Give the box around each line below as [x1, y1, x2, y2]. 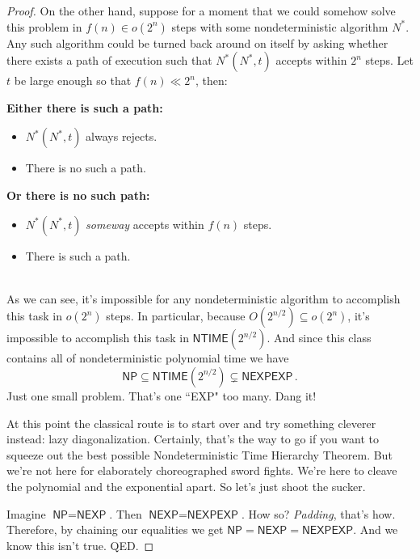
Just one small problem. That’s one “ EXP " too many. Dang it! [6, 387, 317, 404]
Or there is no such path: [6, 186, 150, 203]
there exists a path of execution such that [6, 52, 212, 69]
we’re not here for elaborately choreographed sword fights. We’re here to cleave [6, 462, 397, 479]
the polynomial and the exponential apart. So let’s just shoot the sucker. [6, 477, 366, 494]
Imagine [6, 505, 46, 522]
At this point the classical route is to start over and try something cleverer [6, 414, 376, 431]
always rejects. [86, 128, 157, 145]
